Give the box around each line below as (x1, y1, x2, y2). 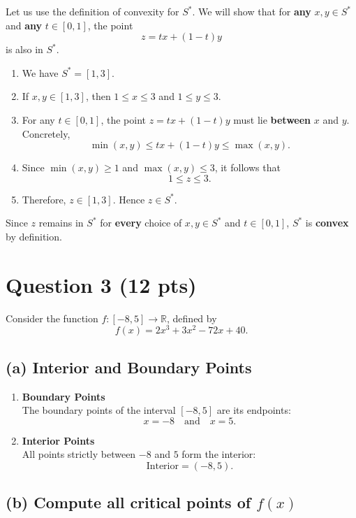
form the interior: (181, 447, 256, 461)
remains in (38, 215, 84, 230)
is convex (305, 215, 349, 230)
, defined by (167, 310, 217, 325)
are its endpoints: (216, 403, 291, 417)
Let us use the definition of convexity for (6, 4, 179, 18)
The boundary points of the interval (22, 403, 176, 417)
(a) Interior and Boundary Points (6, 356, 252, 377)
